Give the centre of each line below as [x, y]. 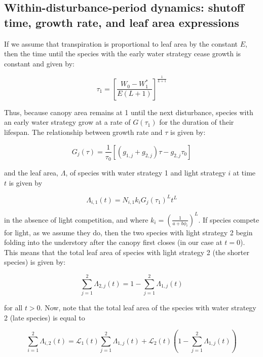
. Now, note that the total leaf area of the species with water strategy [148, 308]
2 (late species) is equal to [45, 317]
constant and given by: [39, 63]
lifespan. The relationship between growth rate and [83, 132]
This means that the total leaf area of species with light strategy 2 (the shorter [127, 252]
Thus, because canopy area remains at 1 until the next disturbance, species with [129, 112]
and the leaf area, [31, 173]
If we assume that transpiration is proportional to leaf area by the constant [121, 43]
